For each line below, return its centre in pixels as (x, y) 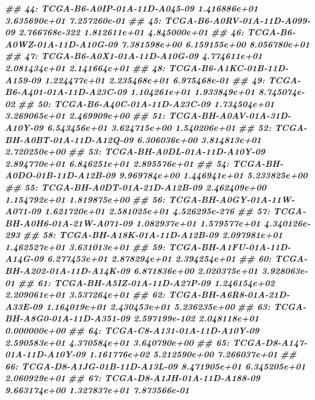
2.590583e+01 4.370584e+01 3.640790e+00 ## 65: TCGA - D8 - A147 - (156, 342)
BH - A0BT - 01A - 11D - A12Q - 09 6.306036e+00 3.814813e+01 (133, 139)
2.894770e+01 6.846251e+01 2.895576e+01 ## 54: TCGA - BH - (144, 163)
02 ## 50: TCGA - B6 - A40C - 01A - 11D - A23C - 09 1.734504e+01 (140, 103)
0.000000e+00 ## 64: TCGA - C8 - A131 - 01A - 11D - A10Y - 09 (132, 330)
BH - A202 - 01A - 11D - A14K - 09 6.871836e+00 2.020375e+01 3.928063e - (157, 271)
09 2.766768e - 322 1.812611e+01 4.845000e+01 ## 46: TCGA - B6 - (150, 32)
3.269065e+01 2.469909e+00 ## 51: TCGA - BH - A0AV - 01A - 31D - (148, 115)
